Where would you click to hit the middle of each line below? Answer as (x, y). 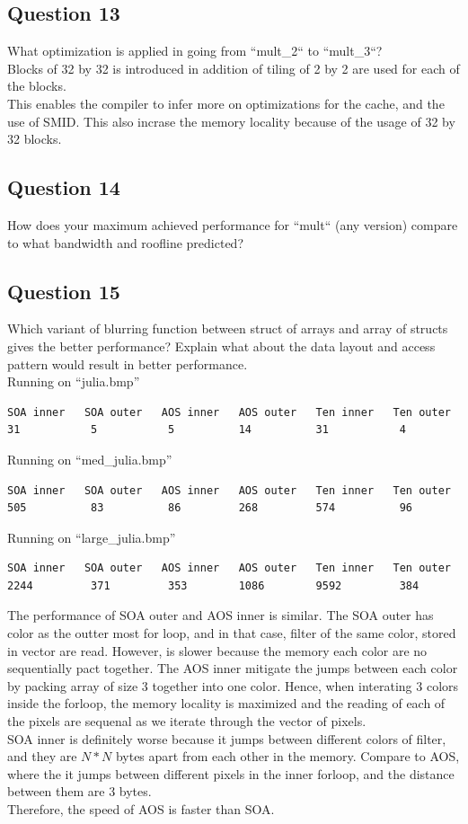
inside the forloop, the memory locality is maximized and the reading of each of (226, 703)
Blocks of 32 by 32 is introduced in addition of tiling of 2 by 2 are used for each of (234, 68)
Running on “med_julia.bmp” (90, 459)
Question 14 (64, 187)
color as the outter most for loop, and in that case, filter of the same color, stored (232, 633)
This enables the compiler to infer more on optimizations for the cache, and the (226, 103)
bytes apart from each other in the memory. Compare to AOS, (287, 756)
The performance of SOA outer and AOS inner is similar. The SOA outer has (221, 615)
